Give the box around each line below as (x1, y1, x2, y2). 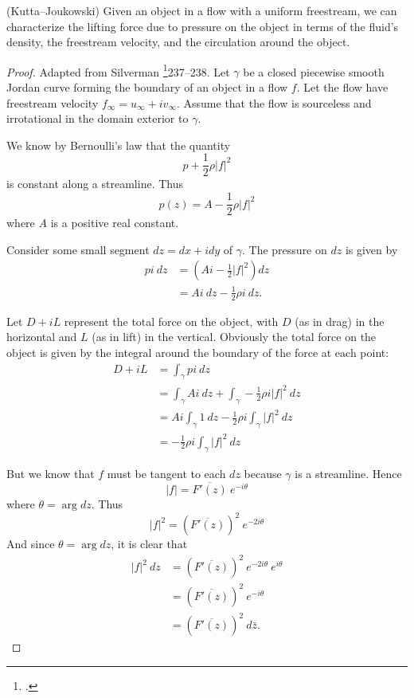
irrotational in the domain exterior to (6, 110, 189, 127)
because (244, 465, 282, 482)
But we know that (6, 465, 95, 482)
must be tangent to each (107, 465, 226, 482)
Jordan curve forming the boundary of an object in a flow (6, 79, 288, 96)
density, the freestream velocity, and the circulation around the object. (6, 33, 350, 50)
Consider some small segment (6, 241, 150, 257)
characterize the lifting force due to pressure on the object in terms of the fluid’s (6, 18, 399, 34)
